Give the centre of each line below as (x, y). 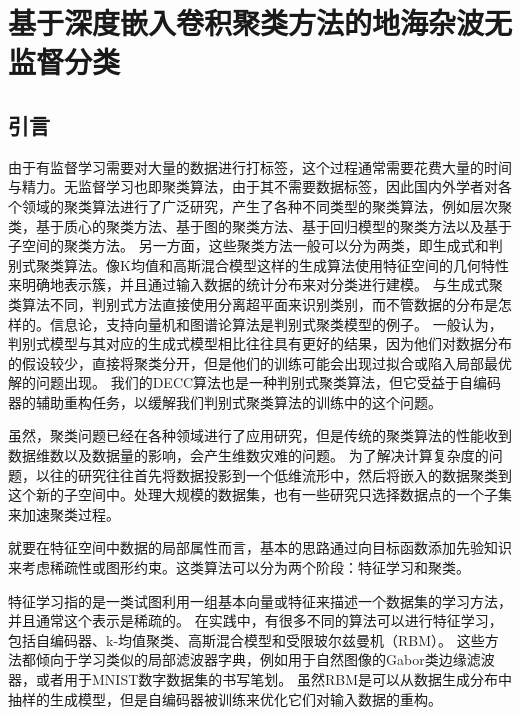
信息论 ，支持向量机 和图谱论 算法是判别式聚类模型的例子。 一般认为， (276, 323)
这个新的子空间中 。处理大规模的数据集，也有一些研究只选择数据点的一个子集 (260, 494)
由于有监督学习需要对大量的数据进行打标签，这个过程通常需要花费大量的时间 (260, 166)
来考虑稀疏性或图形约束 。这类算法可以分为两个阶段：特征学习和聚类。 (239, 567)
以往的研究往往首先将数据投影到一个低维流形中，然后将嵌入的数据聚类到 (273, 474)
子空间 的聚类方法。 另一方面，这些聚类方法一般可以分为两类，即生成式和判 (255, 245)
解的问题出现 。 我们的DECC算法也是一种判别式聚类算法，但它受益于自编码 (255, 382)
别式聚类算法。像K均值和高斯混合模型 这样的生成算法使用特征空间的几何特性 (258, 264)
